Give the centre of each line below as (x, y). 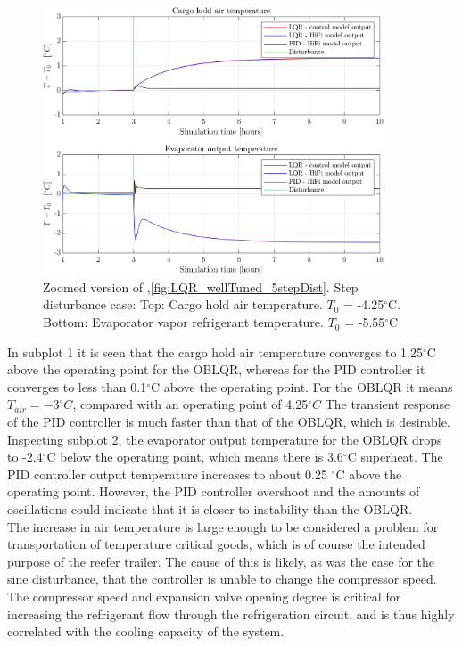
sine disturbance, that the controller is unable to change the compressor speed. (222, 579)
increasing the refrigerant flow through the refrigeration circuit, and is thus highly (231, 613)
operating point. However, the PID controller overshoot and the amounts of (214, 491)
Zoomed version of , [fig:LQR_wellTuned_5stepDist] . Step (201, 286)
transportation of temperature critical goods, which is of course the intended (216, 544)
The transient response (388, 404)
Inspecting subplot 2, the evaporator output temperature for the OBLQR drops (225, 439)
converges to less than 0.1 (77, 386)
